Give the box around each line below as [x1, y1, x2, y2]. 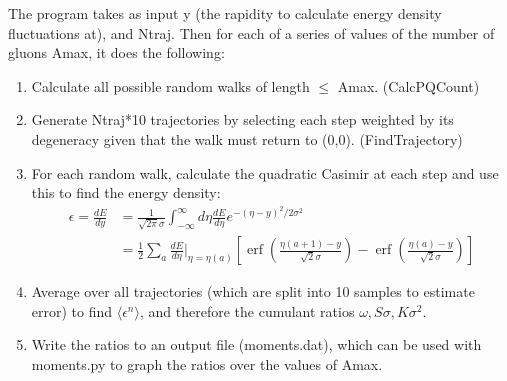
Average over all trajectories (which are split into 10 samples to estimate [31, 281, 475, 302]
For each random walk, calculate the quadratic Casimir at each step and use [31, 162, 499, 183]
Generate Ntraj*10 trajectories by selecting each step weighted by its [31, 109, 454, 130]
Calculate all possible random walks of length [31, 75, 310, 96]
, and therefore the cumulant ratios [139, 300, 355, 321]
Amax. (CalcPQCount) [337, 75, 480, 96]
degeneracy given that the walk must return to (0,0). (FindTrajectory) [31, 128, 463, 149]
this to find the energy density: [31, 182, 221, 203]
